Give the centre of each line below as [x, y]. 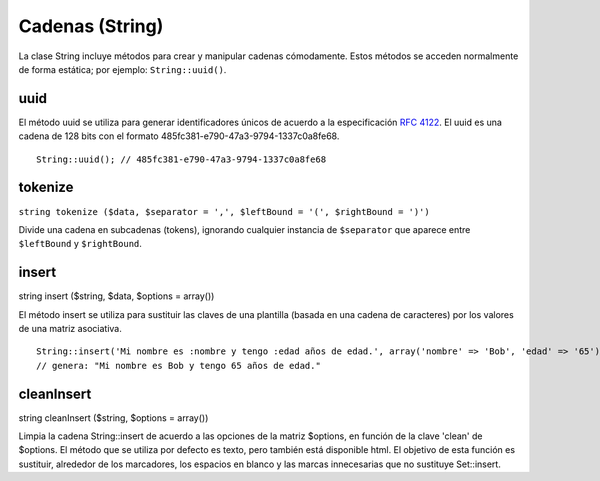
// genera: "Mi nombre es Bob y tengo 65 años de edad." [179, 365]
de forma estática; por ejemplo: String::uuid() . [122, 69]
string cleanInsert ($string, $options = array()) [113, 417]
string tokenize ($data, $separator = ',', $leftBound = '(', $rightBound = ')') [224, 211]
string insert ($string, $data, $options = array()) [116, 296]
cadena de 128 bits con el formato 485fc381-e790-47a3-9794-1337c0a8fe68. [179, 136]
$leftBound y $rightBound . [80, 244]
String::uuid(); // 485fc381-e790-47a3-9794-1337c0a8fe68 [181, 159]
